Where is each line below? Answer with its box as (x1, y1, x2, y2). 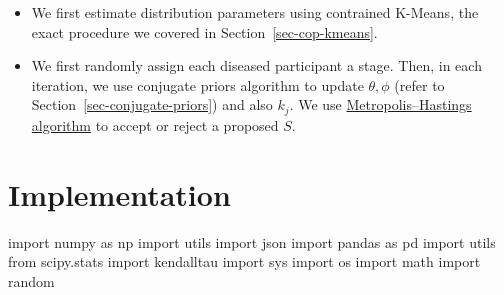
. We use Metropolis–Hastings (289, 94, 472, 115)
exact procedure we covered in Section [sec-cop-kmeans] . (31, 21, 378, 42)
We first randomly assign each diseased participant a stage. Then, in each (31, 55, 482, 76)
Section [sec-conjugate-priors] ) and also (31, 94, 273, 115)
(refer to (394, 74, 445, 95)
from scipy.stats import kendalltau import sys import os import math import (8, 251, 481, 272)
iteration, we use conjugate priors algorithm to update (31, 74, 364, 95)
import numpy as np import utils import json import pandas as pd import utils (8, 231, 496, 252)
